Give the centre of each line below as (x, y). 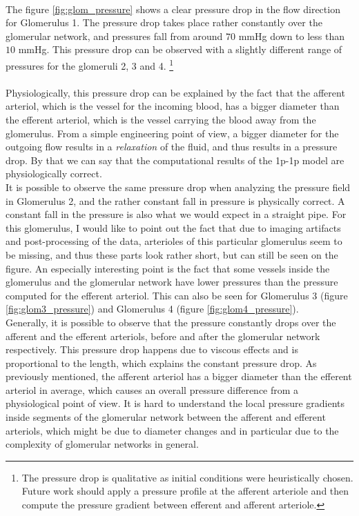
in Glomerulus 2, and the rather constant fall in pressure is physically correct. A (175, 200)
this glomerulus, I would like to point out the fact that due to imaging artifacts (173, 227)
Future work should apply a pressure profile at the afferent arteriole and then (185, 491)
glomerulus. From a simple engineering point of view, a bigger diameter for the (172, 133)
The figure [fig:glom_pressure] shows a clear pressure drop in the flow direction (173, 9)
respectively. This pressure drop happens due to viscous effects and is (152, 349)
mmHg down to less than (292, 36)
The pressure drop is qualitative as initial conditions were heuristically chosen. (187, 477)
